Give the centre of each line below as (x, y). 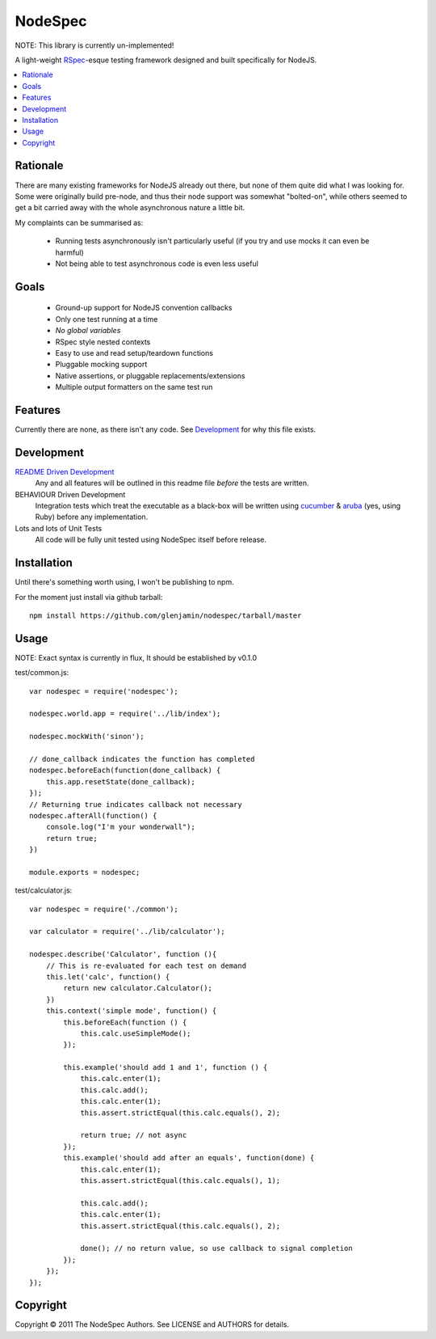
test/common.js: (42, 673)
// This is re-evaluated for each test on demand (146, 965)
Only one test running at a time (107, 319)
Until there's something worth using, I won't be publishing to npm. (124, 582)
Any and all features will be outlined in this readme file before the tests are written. (172, 483)
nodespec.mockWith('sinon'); (87, 737)
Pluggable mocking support (101, 365)
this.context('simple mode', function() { (131, 1011)
